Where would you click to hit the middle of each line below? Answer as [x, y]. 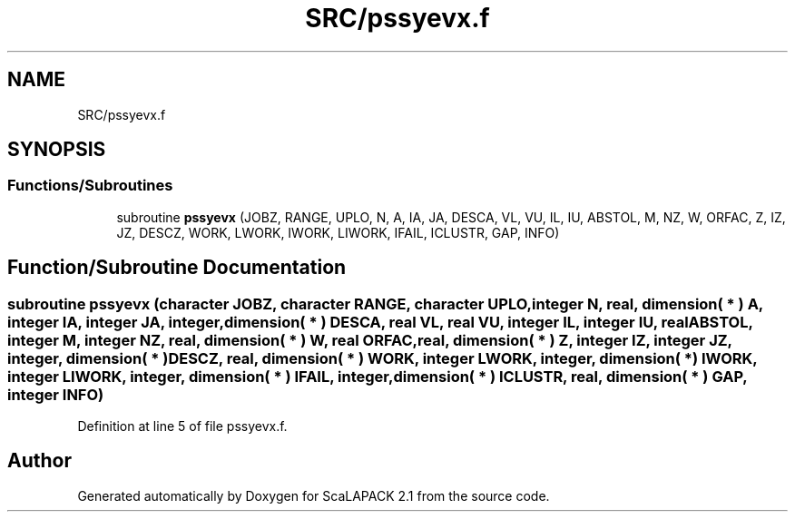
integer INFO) [56, 394]
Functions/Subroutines [90, 186]
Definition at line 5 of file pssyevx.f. [182, 426]
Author [39, 461]
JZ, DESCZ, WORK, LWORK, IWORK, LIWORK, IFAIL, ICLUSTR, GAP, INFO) [338, 232]
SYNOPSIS [57, 150]
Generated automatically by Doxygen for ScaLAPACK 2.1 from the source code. [314, 495]
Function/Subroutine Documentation [177, 268]
